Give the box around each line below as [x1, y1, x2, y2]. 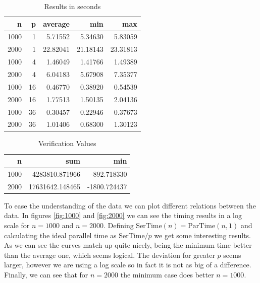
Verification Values [38, 138, 96, 149]
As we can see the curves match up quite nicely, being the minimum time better [4, 240, 252, 250]
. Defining [103, 220, 134, 230]
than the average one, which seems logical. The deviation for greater [4, 249, 215, 260]
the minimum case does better [120, 269, 214, 279]
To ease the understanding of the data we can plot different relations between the [4, 200, 256, 210]
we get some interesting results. [154, 230, 251, 240]
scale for [4, 220, 30, 230]
